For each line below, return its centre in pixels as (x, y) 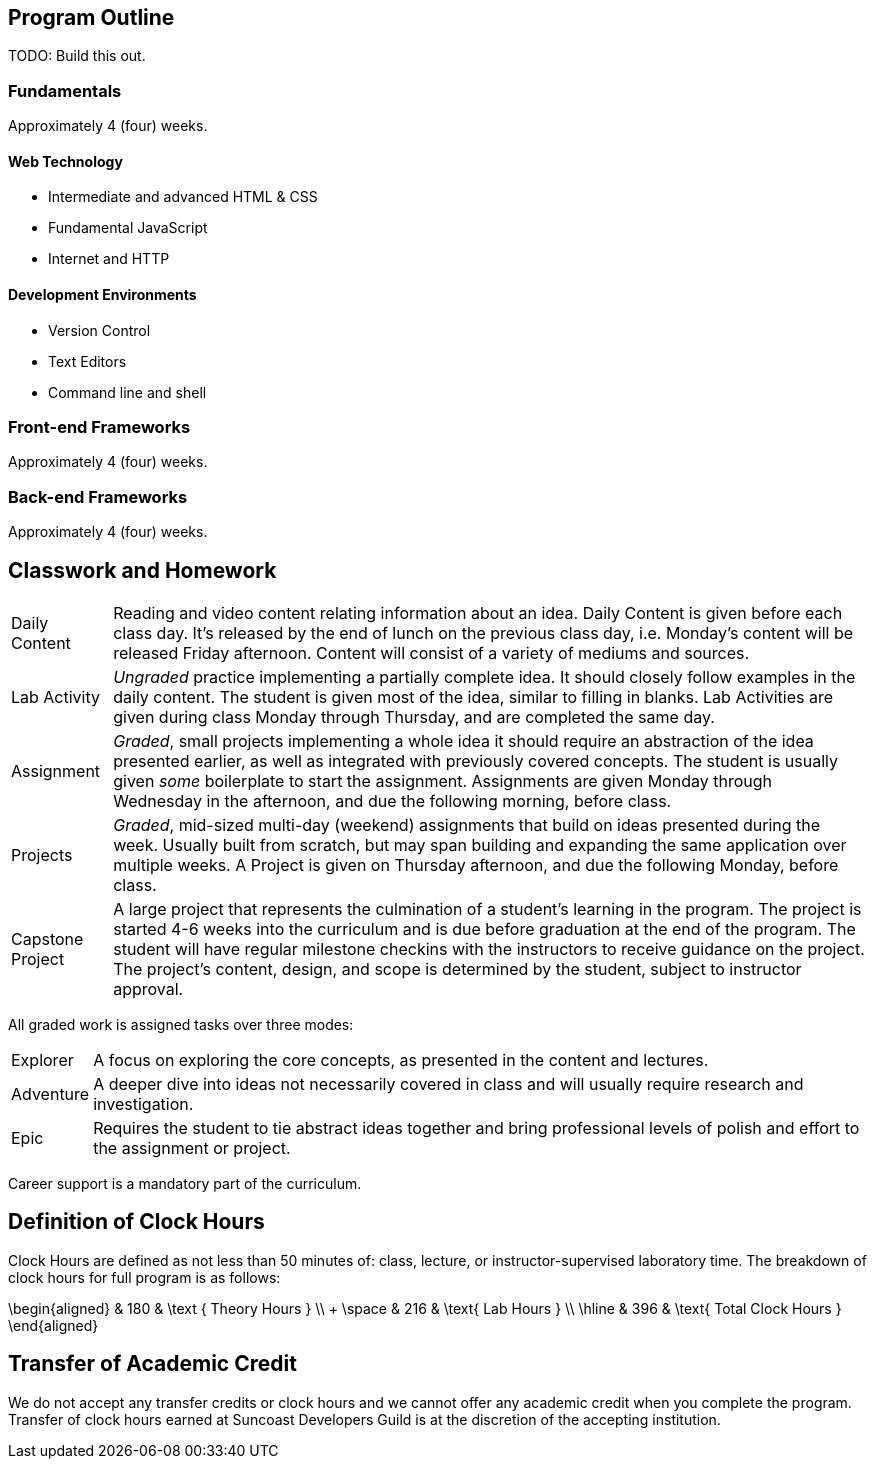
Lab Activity (56, 696)
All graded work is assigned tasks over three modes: (181, 1024)
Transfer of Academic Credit (152, 1364)
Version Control (99, 330)
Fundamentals (65, 90)
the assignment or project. (192, 1147)
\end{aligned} (53, 1325)
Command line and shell (127, 392)
